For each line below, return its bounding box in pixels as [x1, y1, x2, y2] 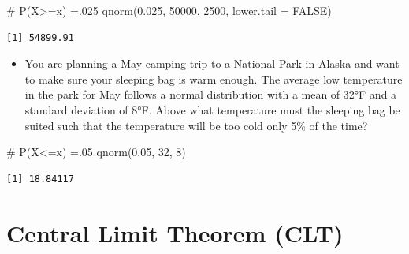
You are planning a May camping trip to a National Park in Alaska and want [24, 55, 400, 72]
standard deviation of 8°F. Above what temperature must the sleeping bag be [24, 101, 400, 118]
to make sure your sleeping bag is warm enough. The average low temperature [24, 70, 403, 87]
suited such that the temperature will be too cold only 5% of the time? [24, 117, 368, 133]
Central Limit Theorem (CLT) [6, 216, 344, 248]
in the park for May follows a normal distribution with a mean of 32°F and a [24, 86, 397, 103]
